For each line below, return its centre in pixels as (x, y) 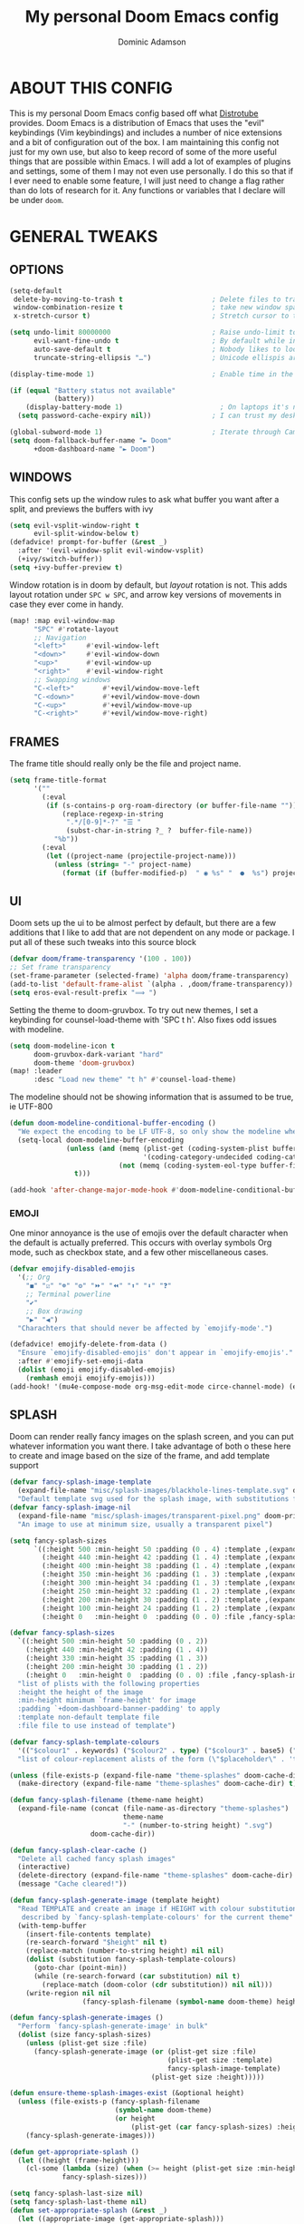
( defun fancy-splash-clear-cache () (78, 1850)
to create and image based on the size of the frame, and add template (140, 1456)
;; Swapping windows (72, 679)
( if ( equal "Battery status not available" (93, 390)
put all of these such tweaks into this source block (103, 942)
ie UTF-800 (31, 1107)
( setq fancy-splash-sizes (58, 1541)
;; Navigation (60, 638)
